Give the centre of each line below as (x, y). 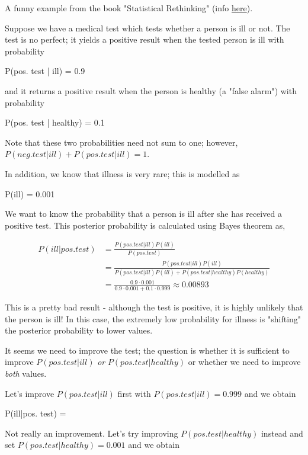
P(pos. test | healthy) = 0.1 (55, 122)
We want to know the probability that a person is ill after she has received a (143, 214)
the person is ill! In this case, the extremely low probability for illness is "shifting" (153, 318)
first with (134, 393)
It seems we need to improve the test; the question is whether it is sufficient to (147, 350)
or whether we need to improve (244, 362)
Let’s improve (30, 393)
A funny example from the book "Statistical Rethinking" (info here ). (129, 8)
